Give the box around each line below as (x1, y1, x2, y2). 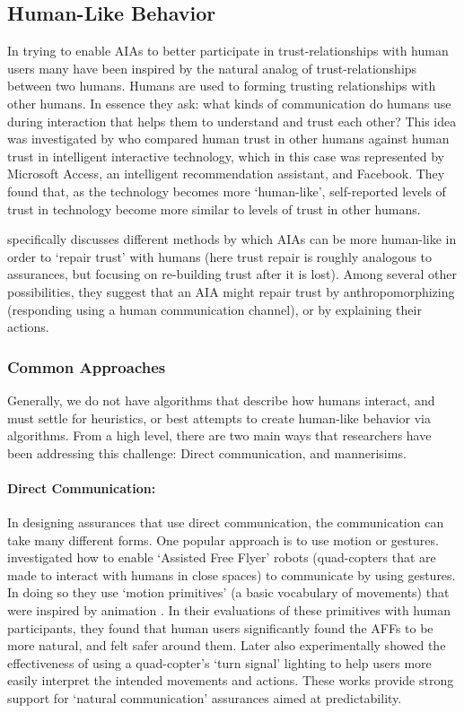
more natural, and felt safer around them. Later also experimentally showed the (7, 636, 446, 655)
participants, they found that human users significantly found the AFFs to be (7, 618, 433, 637)
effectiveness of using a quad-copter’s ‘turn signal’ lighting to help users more (7, 653, 432, 672)
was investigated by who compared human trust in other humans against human (7, 129, 450, 148)
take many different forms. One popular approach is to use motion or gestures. (7, 530, 439, 549)
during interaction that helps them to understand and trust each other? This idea (7, 111, 457, 130)
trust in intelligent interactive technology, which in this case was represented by (7, 146, 445, 165)
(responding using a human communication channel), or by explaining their (7, 300, 422, 318)
